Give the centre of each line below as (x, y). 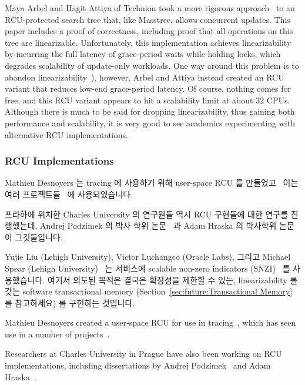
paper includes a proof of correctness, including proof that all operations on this (149, 31)
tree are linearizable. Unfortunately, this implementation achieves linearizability (148, 42)
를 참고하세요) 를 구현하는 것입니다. (70, 302)
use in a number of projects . (57, 334)
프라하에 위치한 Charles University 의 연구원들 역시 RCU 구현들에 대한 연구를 (147, 214)
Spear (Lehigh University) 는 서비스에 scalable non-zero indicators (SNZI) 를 (148, 268)
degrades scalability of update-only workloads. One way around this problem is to (152, 65)
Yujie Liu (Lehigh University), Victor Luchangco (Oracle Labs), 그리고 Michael (148, 257)
